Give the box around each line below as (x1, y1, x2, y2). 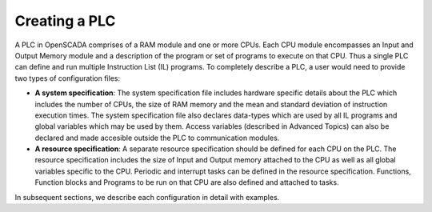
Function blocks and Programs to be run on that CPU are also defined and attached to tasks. (34, 178, 339, 187)
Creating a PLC (14, 12, 116, 30)
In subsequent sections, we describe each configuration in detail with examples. (14, 192, 280, 202)
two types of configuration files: (14, 73, 120, 83)
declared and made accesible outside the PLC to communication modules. (34, 133, 280, 142)
